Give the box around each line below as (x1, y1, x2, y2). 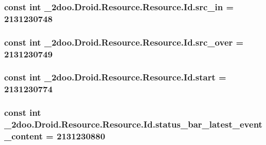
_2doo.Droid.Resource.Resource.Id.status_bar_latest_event (4, 118, 262, 131)
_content (4, 130, 43, 142)
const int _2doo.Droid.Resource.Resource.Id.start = (4, 71, 226, 84)
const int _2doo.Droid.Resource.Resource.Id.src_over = (4, 35, 244, 48)
